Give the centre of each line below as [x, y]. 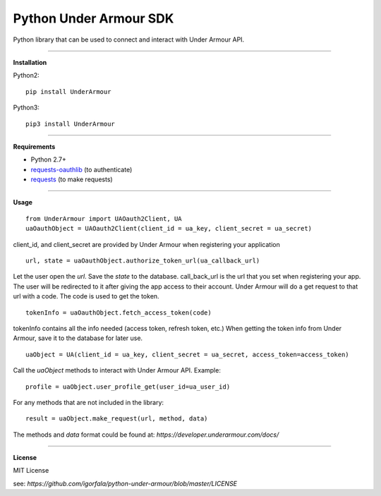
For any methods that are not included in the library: [89, 402]
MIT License [31, 471]
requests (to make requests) [72, 179]
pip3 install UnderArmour [71, 124]
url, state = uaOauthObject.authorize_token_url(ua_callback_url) [143, 261]
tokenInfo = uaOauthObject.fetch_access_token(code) [119, 313]
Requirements [34, 146]
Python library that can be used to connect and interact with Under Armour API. [129, 40]
